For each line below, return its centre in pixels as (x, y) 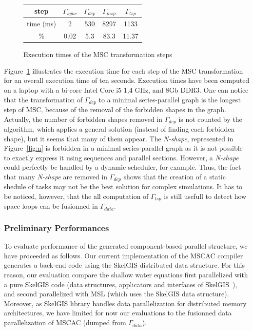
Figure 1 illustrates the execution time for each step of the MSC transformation (124, 70)
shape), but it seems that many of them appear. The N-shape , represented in (119, 138)
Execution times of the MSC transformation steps (98, 54)
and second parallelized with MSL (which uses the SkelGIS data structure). (117, 294)
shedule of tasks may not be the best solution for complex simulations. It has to (123, 186)
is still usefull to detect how (205, 196)
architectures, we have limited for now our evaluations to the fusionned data (118, 313)
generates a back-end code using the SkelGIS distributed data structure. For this (125, 265)
